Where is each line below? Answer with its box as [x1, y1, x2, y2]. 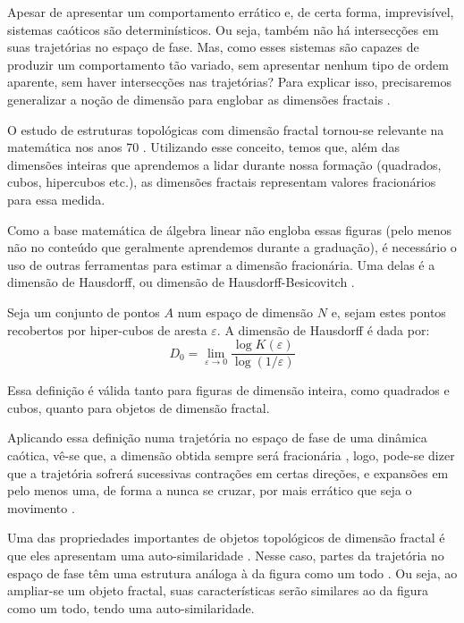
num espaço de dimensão [177, 302, 314, 321]
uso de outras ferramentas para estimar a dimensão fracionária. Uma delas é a [7, 255, 435, 274]
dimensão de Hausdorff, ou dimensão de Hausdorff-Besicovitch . [7, 273, 355, 291]
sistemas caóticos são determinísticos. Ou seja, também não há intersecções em [7, 20, 439, 38]
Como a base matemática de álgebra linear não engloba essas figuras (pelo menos [7, 220, 452, 239]
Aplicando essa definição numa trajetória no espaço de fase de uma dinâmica [7, 428, 427, 447]
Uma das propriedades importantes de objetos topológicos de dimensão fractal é [7, 528, 445, 547]
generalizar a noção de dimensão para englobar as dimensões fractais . [7, 89, 391, 108]
